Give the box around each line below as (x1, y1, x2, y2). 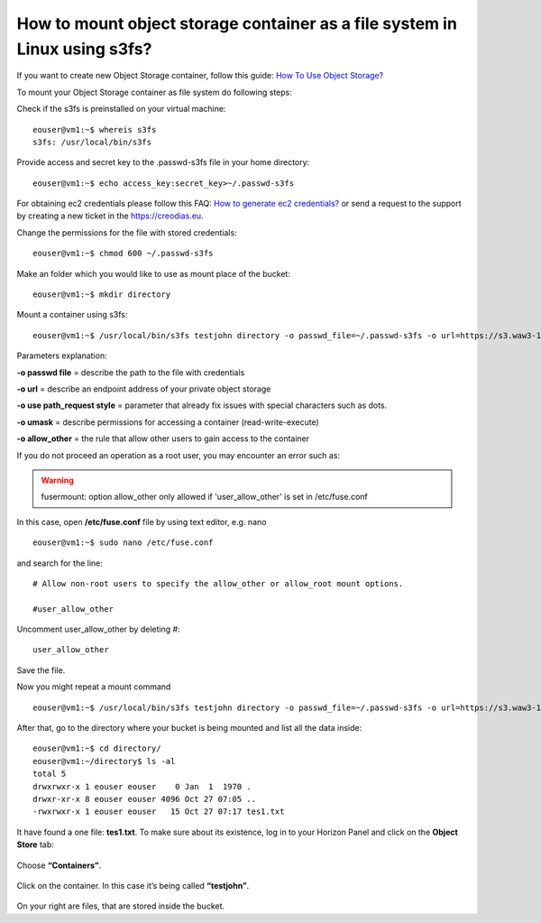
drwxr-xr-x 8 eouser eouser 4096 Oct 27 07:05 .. (32, 794, 257, 804)
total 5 (32, 769, 67, 780)
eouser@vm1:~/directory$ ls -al (32, 756, 176, 766)
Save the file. (16, 664, 66, 676)
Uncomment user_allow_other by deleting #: (16, 623, 180, 635)
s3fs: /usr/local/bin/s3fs (32, 136, 152, 147)
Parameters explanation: (16, 350, 107, 361)
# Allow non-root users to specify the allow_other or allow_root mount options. (32, 578, 404, 588)
